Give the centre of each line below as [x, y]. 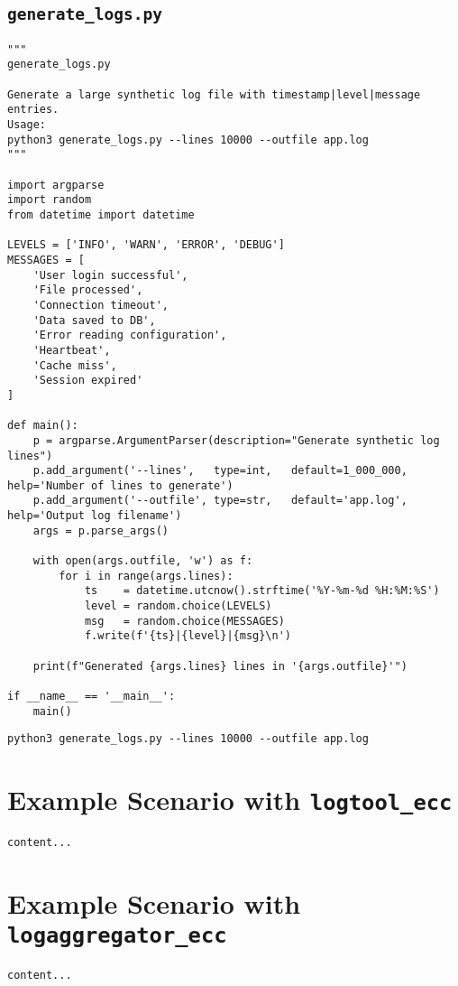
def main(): [43, 426]
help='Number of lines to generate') [120, 485]
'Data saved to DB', [94, 320]
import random [50, 200]
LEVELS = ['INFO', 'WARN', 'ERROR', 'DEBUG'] [146, 245]
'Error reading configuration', [130, 335]
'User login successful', [110, 275]
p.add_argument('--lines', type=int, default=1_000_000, [220, 471]
